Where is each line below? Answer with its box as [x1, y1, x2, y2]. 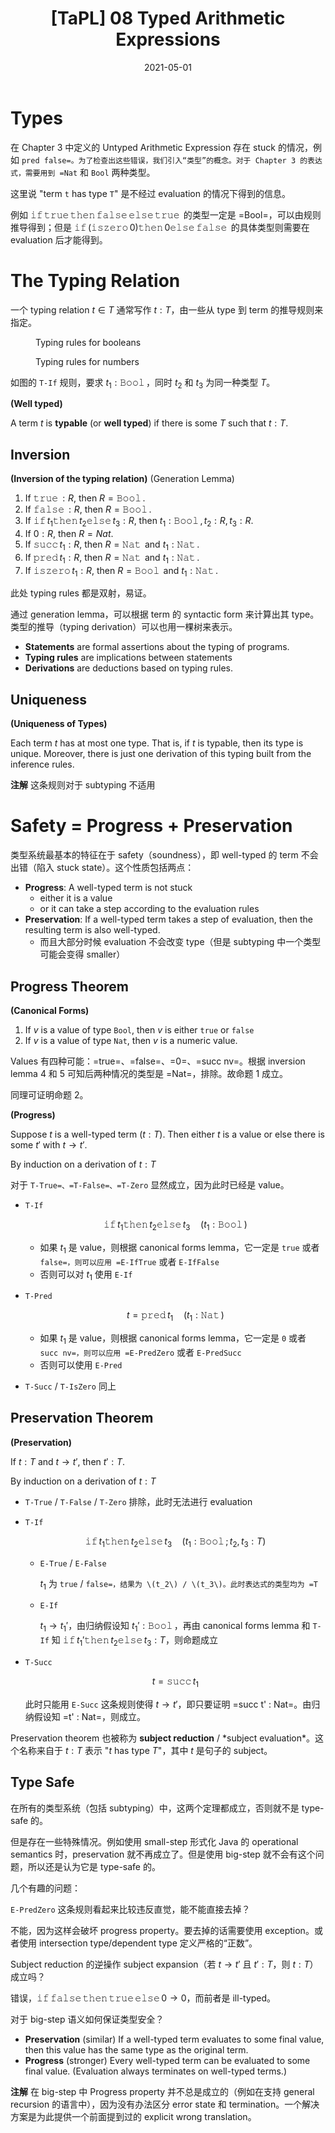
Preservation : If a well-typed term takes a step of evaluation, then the [24, 913, 313, 926]
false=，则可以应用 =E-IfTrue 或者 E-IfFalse [39, 1255, 220, 1267]
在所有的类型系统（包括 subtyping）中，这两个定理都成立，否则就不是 [10, 1802, 300, 1814]
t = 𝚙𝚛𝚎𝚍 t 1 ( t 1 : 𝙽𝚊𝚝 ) [126, 1309, 225, 1324]
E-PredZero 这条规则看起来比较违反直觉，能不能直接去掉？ [10, 1903, 251, 1915]
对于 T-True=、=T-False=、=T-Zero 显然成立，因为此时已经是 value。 [10, 1178, 290, 1191]
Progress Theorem [10, 978, 130, 995]
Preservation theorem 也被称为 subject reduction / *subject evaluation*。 [10, 1732, 316, 1744]
